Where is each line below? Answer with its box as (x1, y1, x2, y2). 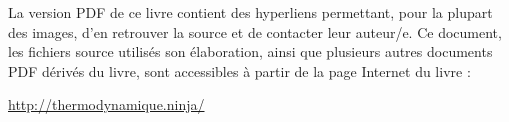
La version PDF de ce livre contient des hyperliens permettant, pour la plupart (8, 2, 493, 22)
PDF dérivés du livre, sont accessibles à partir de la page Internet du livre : (8, 60, 471, 81)
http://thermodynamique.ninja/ (8, 94, 205, 115)
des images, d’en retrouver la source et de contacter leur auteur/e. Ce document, (8, 21, 502, 42)
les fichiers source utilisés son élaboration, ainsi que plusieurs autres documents (8, 41, 493, 62)
